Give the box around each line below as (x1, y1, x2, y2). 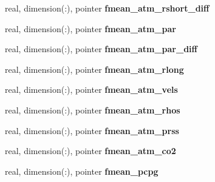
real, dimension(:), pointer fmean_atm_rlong (5, 62, 184, 75)
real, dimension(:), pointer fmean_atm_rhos (5, 103, 180, 116)
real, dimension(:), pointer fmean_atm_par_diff (5, 42, 197, 55)
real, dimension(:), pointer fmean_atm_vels (5, 83, 178, 96)
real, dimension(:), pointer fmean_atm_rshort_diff (5, 2, 210, 14)
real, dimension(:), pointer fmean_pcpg (5, 164, 159, 177)
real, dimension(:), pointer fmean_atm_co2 (5, 144, 176, 157)
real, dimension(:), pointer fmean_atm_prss (5, 124, 179, 136)
